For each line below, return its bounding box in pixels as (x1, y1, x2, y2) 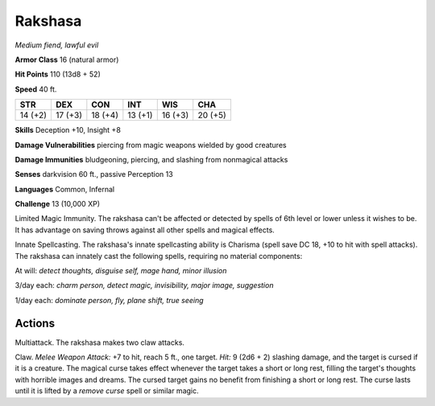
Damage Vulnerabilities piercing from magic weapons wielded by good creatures (14, 140, 287, 150)
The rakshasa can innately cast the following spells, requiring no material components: (14, 251, 303, 260)
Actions (14, 316, 56, 330)
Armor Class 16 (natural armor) (14, 55, 119, 64)
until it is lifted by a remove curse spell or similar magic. (14, 386, 199, 396)
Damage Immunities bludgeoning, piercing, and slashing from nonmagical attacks (14, 154, 288, 164)
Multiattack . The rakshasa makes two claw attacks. (14, 338, 185, 347)
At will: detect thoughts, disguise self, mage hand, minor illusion (14, 266, 227, 276)
